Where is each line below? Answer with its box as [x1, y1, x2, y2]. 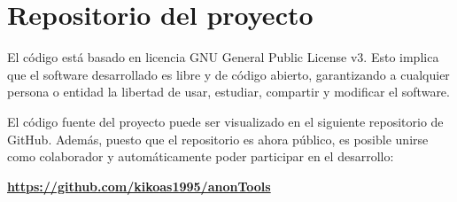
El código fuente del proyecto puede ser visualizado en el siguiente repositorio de [7, 112, 444, 130]
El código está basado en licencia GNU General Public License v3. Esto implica [7, 48, 439, 66]
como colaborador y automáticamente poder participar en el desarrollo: [7, 147, 394, 166]
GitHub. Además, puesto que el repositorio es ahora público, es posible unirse [7, 129, 429, 148]
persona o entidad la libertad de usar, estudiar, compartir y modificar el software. [7, 82, 450, 101]
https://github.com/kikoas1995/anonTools [7, 176, 271, 195]
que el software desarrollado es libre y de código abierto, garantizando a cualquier [7, 65, 450, 83]
